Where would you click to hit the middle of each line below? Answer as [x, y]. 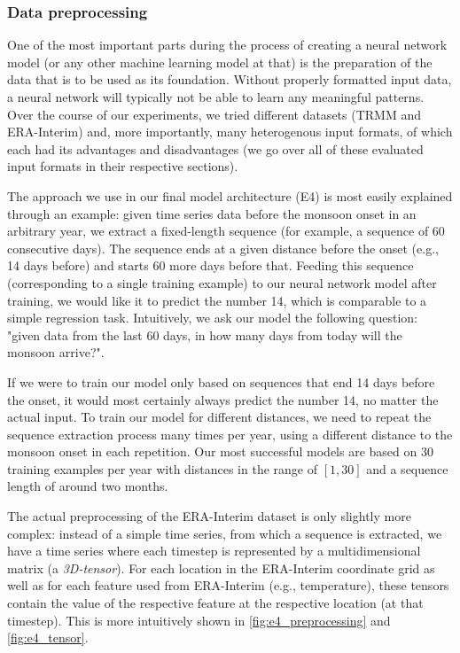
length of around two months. [88, 486]
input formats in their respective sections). [123, 166]
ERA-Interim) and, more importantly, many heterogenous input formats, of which [230, 132]
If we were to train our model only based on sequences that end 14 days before [221, 381]
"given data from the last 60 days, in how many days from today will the [205, 334]
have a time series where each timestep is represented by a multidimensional [214, 551]
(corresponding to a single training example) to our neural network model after [222, 282]
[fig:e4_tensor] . [48, 637]
